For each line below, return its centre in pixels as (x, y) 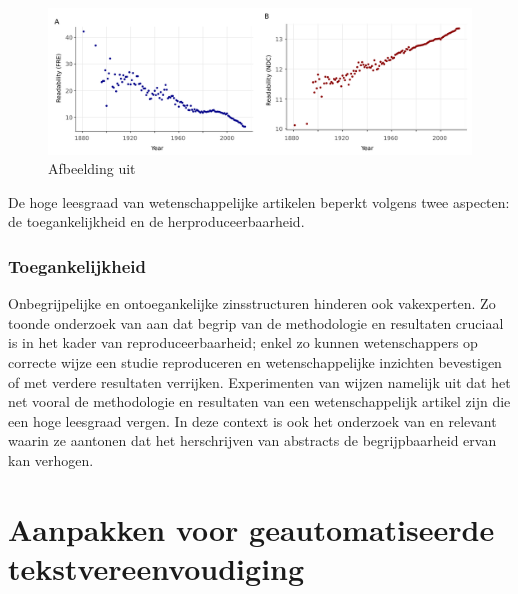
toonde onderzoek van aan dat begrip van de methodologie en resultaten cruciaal (256, 322)
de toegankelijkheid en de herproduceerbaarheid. (156, 221)
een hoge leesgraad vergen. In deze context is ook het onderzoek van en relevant (252, 420)
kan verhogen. (51, 459)
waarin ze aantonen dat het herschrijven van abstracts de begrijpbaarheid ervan (252, 440)
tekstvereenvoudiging (156, 567)
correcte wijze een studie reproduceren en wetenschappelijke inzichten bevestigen (255, 361)
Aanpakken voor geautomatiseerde (251, 528)
